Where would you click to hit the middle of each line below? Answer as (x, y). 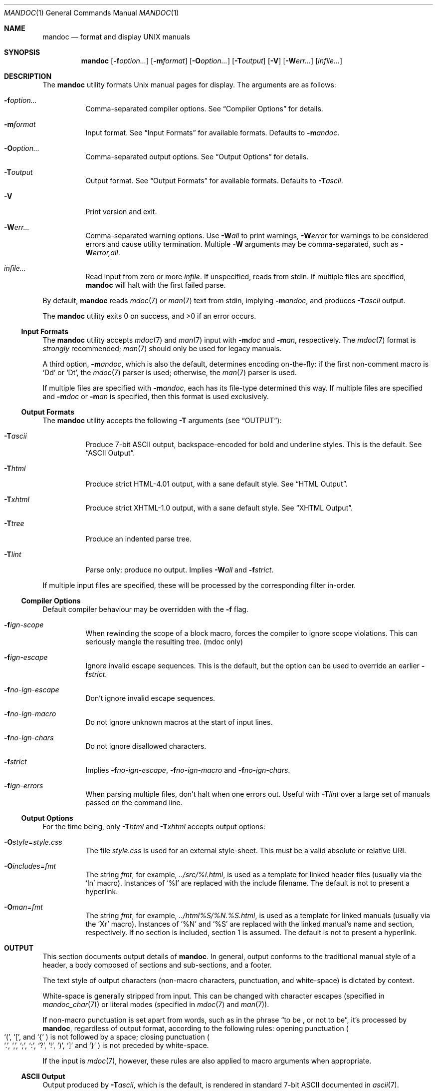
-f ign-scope (24, 625)
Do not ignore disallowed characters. (146, 746)
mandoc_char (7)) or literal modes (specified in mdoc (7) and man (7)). (156, 1004)
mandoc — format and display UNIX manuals (116, 37)
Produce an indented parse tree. (138, 539)
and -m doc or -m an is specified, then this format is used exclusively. (156, 396)
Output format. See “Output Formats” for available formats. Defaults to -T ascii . (214, 181)
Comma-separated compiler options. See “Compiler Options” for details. (204, 109)
